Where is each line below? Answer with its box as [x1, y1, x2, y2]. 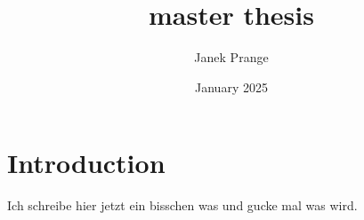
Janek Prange [194, 48, 269, 67]
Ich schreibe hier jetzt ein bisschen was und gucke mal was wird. [7, 196, 358, 215]
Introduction [7, 145, 166, 181]
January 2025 [195, 77, 268, 96]
